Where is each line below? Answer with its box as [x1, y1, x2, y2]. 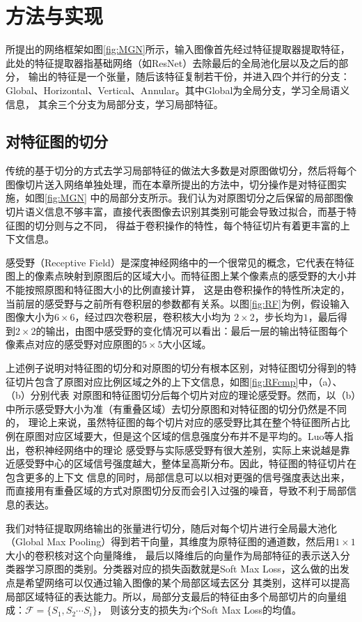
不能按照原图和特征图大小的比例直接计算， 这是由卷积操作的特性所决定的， [6, 282, 350, 297]
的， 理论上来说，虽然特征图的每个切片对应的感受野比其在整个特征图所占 [6, 415, 340, 430]
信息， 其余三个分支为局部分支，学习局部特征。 [6, 96, 223, 111]
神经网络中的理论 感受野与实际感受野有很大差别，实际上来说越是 [44, 442, 340, 457]
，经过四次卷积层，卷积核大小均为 [74, 310, 231, 324]
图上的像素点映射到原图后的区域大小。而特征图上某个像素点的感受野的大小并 [6, 268, 356, 283]
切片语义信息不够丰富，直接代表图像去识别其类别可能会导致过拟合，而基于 [6, 204, 347, 219]
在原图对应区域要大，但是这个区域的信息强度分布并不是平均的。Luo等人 [15, 428, 344, 443]
